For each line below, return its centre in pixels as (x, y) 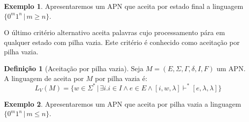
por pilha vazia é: (121, 78)
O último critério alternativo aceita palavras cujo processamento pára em (115, 32)
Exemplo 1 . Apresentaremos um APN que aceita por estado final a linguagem (124, 6)
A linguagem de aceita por (44, 78)
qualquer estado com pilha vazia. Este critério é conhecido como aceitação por (122, 42)
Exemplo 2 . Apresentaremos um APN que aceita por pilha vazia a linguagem (123, 103)
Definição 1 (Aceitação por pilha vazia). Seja (74, 68)
